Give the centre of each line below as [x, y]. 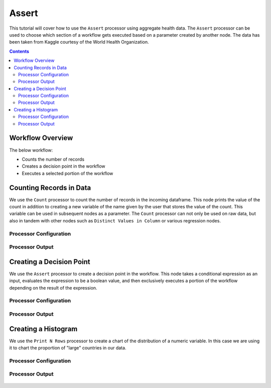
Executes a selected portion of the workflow [67, 173]
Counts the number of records [53, 159]
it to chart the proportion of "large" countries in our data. [68, 348]
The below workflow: [31, 150]
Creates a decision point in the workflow [63, 166]
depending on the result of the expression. [53, 288]
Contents [19, 51]
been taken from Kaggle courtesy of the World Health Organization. [79, 42]
